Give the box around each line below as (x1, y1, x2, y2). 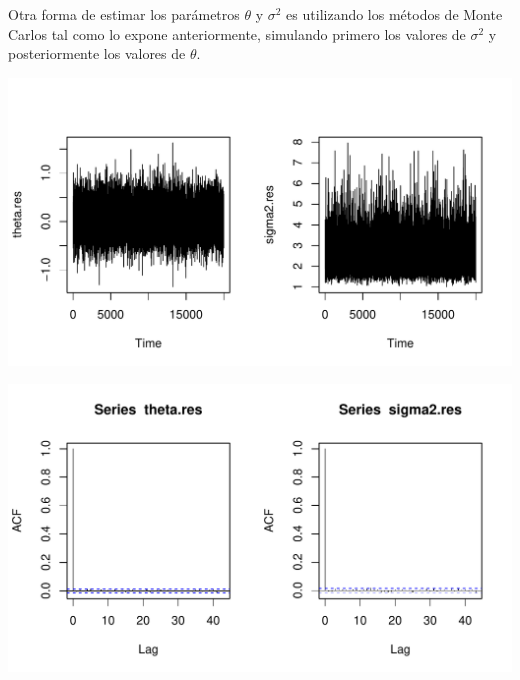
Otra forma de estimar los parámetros (8, 4, 240, 24)
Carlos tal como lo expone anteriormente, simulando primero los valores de (8, 23, 466, 44)
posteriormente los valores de (8, 43, 186, 64)
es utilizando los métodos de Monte (286, 4, 503, 24)
